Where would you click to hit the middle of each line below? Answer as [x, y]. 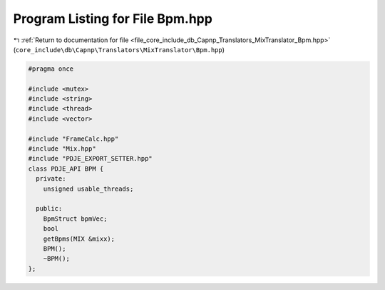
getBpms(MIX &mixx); [79, 239]
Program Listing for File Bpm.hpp [113, 19]
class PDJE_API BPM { [66, 169]
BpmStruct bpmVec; [75, 219]
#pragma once [51, 69]
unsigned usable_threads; [88, 189]
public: [49, 209]
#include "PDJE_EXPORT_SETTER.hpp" [90, 159]
